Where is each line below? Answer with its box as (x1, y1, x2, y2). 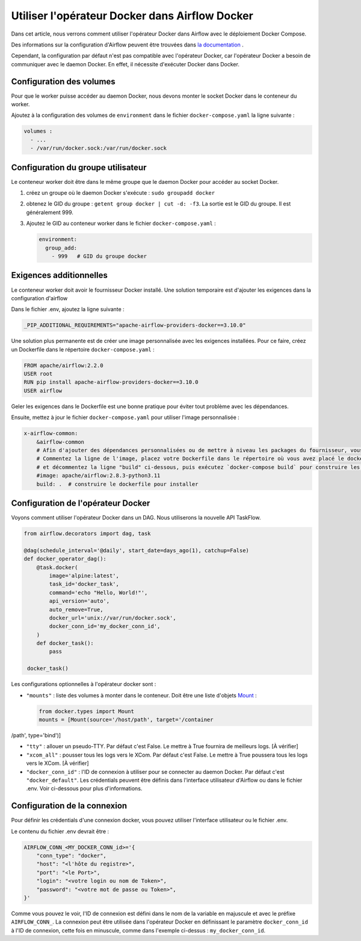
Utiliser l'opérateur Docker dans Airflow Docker (11, 9, 254, 22)
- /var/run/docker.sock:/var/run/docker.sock (30, 145, 167, 152)
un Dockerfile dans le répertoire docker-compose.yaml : (11, 345, 155, 353)
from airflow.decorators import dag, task (23, 530, 151, 537)
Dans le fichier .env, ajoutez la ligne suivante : (11, 306, 125, 313)
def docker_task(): (36, 640, 94, 647)
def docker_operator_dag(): (23, 555, 106, 562)
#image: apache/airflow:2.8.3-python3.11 (36, 472, 161, 479)
